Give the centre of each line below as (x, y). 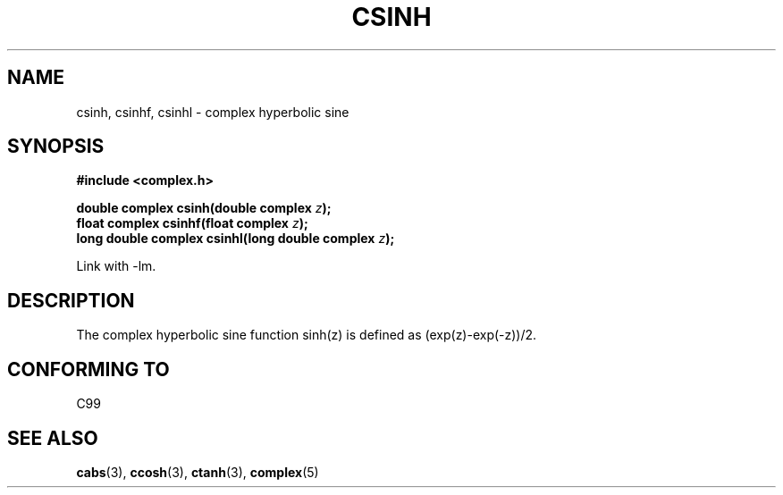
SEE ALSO (53, 438)
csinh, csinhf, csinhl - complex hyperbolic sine (213, 112)
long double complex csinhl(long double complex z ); (236, 239)
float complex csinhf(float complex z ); (192, 223)
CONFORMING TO (88, 369)
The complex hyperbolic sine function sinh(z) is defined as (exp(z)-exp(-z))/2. (307, 335)
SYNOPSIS (56, 147)
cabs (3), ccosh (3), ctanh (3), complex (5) (198, 472)
